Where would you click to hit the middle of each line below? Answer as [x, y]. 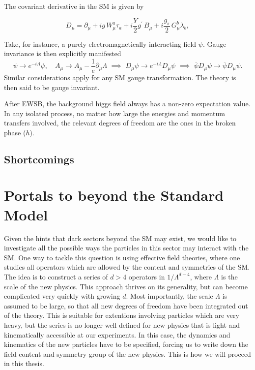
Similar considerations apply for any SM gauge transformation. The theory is [120, 77]
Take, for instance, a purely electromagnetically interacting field [100, 44]
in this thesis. [24, 363]
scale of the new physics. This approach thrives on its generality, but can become [126, 286]
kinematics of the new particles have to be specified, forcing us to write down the [126, 344]
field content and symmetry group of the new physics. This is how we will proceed [127, 354]
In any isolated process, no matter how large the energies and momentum [114, 113]
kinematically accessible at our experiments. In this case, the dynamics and [117, 334]
